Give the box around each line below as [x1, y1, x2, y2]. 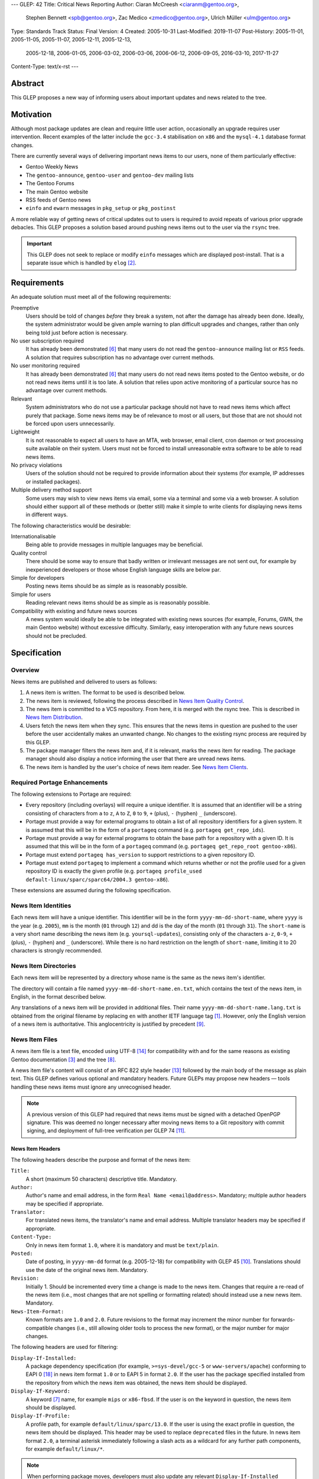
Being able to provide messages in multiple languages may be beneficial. [25, 541, 203, 548]
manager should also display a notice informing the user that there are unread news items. [25, 755, 246, 763]
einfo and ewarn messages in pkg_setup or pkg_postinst [25, 205, 177, 212]
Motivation [11, 109, 52, 120]
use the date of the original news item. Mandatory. [25, 1266, 148, 1273]
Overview [11, 666, 40, 674]
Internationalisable [11, 533, 56, 540]
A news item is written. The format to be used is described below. [25, 689, 185, 696]
